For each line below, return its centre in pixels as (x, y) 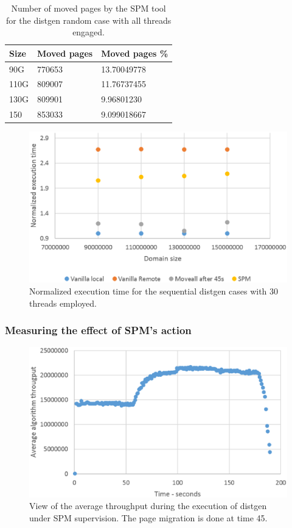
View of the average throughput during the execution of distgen (148, 506)
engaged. (89, 32)
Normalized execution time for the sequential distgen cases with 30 (154, 291)
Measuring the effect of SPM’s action (98, 330)
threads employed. (63, 303)
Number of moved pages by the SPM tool (89, 8)
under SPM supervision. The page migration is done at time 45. (148, 517)
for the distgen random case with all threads (89, 20)
